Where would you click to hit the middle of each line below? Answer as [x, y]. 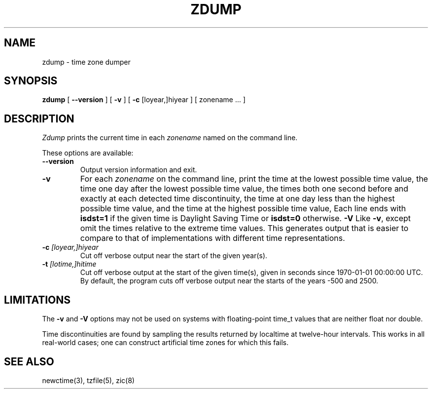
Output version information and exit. [139, 170]
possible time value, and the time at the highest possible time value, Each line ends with [243, 209]
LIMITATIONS [37, 300]
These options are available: [88, 153]
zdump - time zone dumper [86, 62]
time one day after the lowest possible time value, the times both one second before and [244, 189]
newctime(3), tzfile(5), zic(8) [88, 380]
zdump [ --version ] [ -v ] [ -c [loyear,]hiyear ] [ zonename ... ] [144, 100]
